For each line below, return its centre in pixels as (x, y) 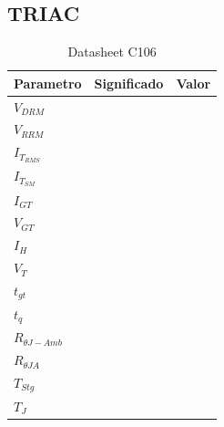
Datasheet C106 (112, 52)
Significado (129, 83)
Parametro (48, 83)
